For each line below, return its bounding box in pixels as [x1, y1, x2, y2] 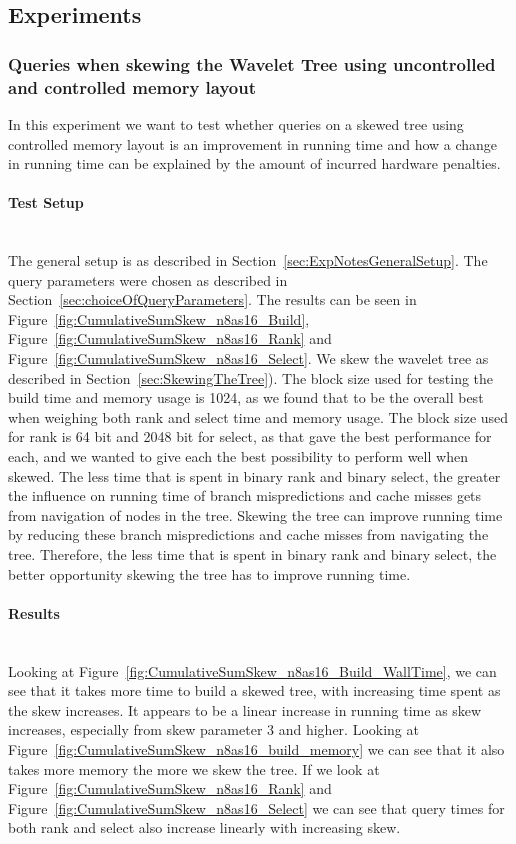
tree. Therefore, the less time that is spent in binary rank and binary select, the [8, 544, 497, 564]
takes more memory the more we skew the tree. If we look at [8, 758, 380, 779]
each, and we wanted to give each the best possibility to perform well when [8, 446, 468, 467]
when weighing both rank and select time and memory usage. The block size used [8, 406, 509, 427]
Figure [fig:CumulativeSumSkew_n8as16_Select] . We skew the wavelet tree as [8, 348, 489, 369]
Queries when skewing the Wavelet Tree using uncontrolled [8, 51, 496, 76]
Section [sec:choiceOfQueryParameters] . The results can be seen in [8, 289, 417, 310]
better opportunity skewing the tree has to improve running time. [8, 563, 411, 584]
